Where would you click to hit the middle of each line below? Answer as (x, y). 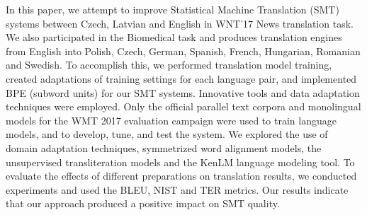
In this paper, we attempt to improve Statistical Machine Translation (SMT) (173, 9)
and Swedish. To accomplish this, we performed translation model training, (169, 65)
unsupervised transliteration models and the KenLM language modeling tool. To (180, 162)
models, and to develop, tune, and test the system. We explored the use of (167, 134)
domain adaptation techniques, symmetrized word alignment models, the (164, 147)
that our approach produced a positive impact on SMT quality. (143, 203)
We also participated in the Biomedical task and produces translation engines (174, 37)
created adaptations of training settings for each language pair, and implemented (181, 78)
